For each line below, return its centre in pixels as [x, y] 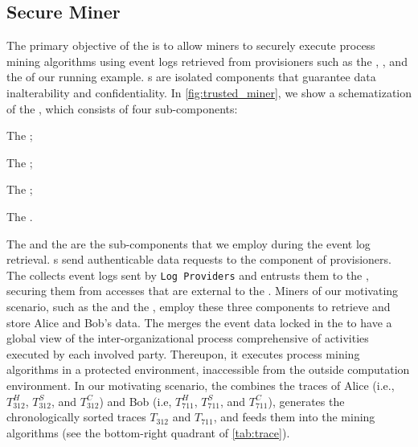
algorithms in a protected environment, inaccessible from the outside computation [208, 369]
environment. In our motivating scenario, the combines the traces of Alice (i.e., [201, 385]
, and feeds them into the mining [294, 417]
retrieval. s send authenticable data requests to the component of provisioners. [199, 259]
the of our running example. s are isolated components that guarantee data [191, 77]
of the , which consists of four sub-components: [122, 108]
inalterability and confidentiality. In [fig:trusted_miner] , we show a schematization [209, 92]
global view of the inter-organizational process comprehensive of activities [188, 338]
